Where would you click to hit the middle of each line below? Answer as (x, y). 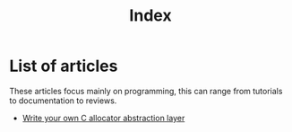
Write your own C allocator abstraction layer (103, 118)
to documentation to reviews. (63, 101)
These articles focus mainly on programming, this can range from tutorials (146, 91)
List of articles (64, 66)
